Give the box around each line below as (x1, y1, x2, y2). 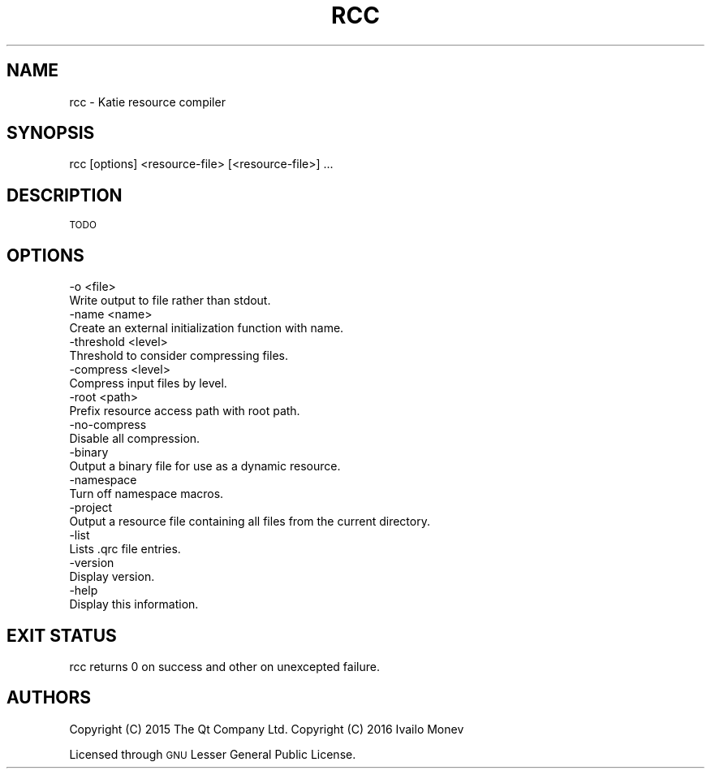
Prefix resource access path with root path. (69, 404, 300, 418)
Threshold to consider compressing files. (69, 349, 288, 363)
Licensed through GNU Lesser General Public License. (69, 747, 356, 761)
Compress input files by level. (69, 376, 227, 391)
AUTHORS (6, 687, 92, 708)
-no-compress (69, 418, 147, 432)
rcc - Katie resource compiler (69, 94, 226, 109)
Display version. (69, 569, 155, 584)
